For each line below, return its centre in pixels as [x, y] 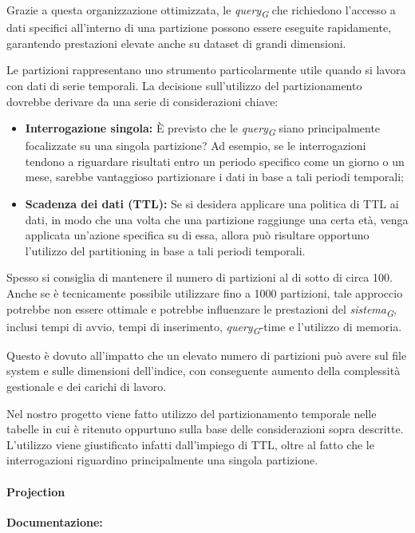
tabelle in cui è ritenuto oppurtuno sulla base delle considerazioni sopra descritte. [205, 429]
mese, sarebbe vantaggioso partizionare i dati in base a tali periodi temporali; [214, 177]
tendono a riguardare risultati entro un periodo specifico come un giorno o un [215, 161]
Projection [36, 491]
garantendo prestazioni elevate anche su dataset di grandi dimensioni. [176, 43]
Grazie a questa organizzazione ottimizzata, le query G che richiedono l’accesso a [201, 11]
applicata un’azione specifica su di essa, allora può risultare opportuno [197, 235]
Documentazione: [55, 521]
